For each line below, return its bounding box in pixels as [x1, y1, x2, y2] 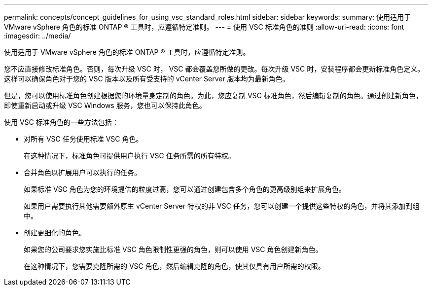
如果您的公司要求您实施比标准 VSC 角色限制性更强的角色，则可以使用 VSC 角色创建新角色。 [24, 245, 323, 254]
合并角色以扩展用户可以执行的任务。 [24, 168, 141, 177]
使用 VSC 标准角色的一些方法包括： [4, 118, 119, 126]
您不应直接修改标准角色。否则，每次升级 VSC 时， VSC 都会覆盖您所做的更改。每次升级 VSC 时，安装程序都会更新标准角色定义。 [4, 65, 425, 73]
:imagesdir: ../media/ [4, 32, 71, 40]
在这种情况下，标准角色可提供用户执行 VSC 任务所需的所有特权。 [24, 151, 235, 160]
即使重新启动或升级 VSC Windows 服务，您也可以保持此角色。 [4, 101, 206, 109]
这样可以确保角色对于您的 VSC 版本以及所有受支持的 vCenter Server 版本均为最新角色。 [4, 74, 289, 83]
